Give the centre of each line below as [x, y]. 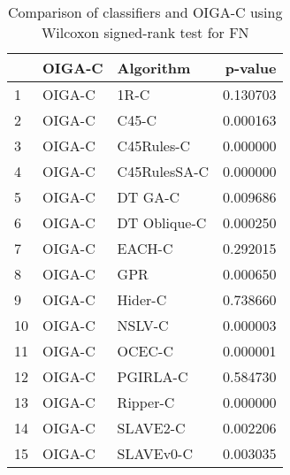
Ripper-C [146, 402]
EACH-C [145, 248]
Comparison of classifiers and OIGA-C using [145, 12]
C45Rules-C [154, 146]
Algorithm [154, 68]
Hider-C [142, 299]
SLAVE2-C [151, 428]
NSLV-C [143, 325]
